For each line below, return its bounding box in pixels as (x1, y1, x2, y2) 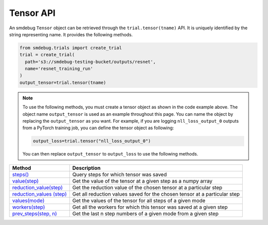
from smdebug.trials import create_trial (19, 45, 122, 51)
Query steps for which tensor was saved (72, 171, 167, 178)
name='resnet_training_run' (25, 66, 93, 72)
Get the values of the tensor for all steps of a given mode (72, 197, 205, 204)
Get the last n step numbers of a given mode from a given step (72, 210, 219, 217)
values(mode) (12, 197, 45, 204)
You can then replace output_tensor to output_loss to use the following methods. (22, 151, 199, 157)
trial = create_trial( (19, 52, 75, 58)
